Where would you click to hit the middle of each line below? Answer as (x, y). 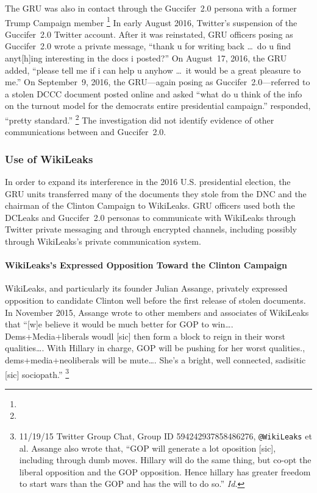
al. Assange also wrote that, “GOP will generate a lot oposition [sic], (148, 448)
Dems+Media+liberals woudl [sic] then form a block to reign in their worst (145, 336)
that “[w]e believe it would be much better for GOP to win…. (119, 324)
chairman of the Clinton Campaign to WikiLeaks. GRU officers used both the (150, 205)
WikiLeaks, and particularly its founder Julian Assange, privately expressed (146, 288)
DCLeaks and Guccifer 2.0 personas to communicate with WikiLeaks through (151, 217)
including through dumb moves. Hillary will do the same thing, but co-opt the (165, 460)
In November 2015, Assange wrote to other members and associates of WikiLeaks (157, 312)
